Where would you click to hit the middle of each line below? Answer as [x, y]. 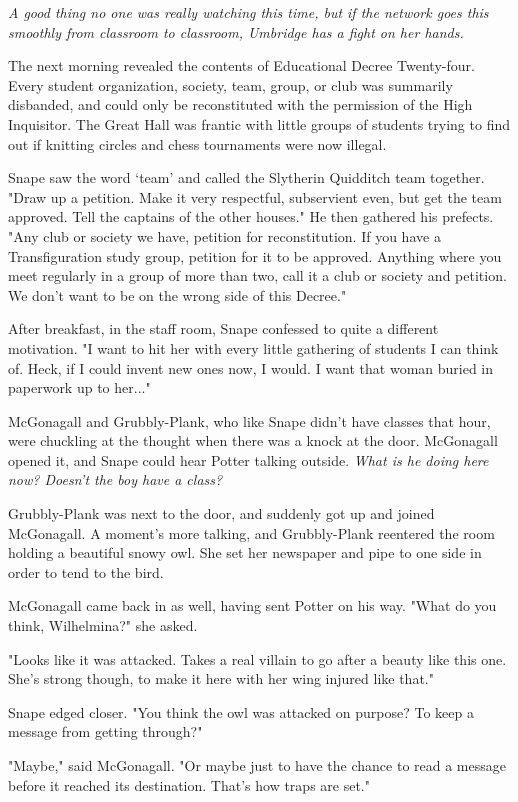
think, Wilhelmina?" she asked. [103, 625]
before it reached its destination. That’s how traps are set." [189, 784]
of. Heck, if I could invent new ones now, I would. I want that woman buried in [251, 367]
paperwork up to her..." [79, 387]
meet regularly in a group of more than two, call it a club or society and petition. [257, 275]
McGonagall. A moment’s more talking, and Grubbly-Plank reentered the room [251, 532]
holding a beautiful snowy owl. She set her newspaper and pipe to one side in [245, 552]
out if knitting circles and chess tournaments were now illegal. [197, 143]
